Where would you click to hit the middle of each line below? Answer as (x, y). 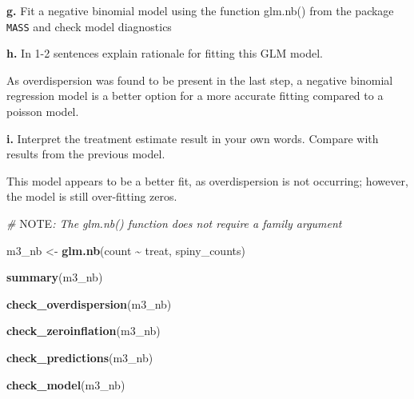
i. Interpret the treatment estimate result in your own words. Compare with (193, 138)
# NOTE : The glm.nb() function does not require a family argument (174, 223)
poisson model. (43, 112)
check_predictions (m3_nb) (80, 357)
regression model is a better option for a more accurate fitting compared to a (195, 96)
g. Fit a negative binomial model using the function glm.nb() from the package (200, 10)
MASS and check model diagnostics (89, 26)
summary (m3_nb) (55, 277)
